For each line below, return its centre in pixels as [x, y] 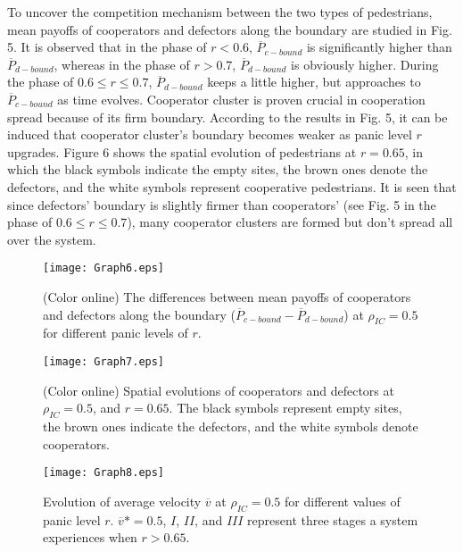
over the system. [52, 239]
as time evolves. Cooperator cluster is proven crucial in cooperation [241, 99]
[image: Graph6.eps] [104, 268]
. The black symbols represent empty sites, [285, 408]
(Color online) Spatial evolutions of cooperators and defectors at [219, 390]
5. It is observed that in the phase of [107, 47]
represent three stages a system [333, 519]
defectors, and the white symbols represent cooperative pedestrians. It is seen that [232, 186]
